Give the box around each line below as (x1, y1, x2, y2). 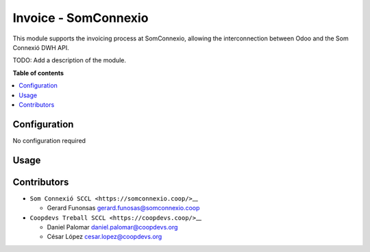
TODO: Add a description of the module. (12, 56, 127, 64)
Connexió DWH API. (12, 43, 70, 51)
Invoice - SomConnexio (12, 10, 149, 25)
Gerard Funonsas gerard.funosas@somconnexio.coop (47, 204, 200, 212)
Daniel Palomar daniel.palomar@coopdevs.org (47, 223, 178, 231)
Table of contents (12, 68, 64, 77)
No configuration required (12, 136, 86, 144)
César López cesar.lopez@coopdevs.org (47, 233, 162, 241)
